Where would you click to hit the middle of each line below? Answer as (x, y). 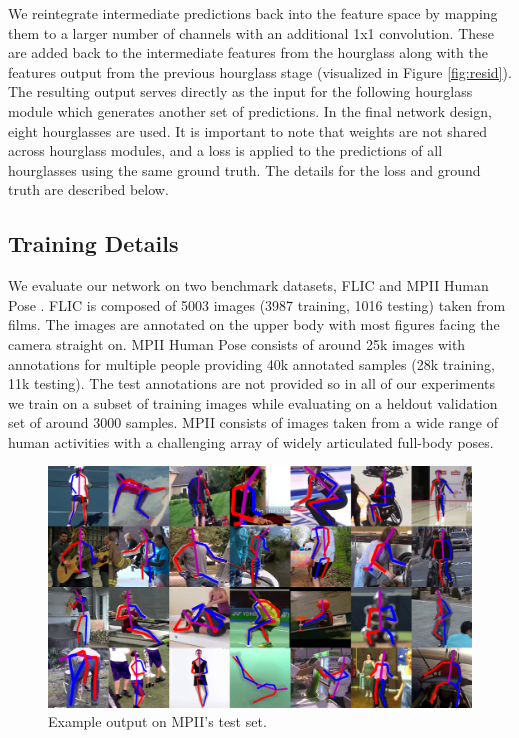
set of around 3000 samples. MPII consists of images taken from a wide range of (253, 422)
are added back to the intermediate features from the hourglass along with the (248, 52)
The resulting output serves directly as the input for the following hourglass (240, 91)
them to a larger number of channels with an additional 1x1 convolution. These (251, 32)
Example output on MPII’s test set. (157, 721)
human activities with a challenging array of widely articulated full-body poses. (251, 441)
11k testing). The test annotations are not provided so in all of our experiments (252, 383)
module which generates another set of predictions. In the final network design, (250, 110)
